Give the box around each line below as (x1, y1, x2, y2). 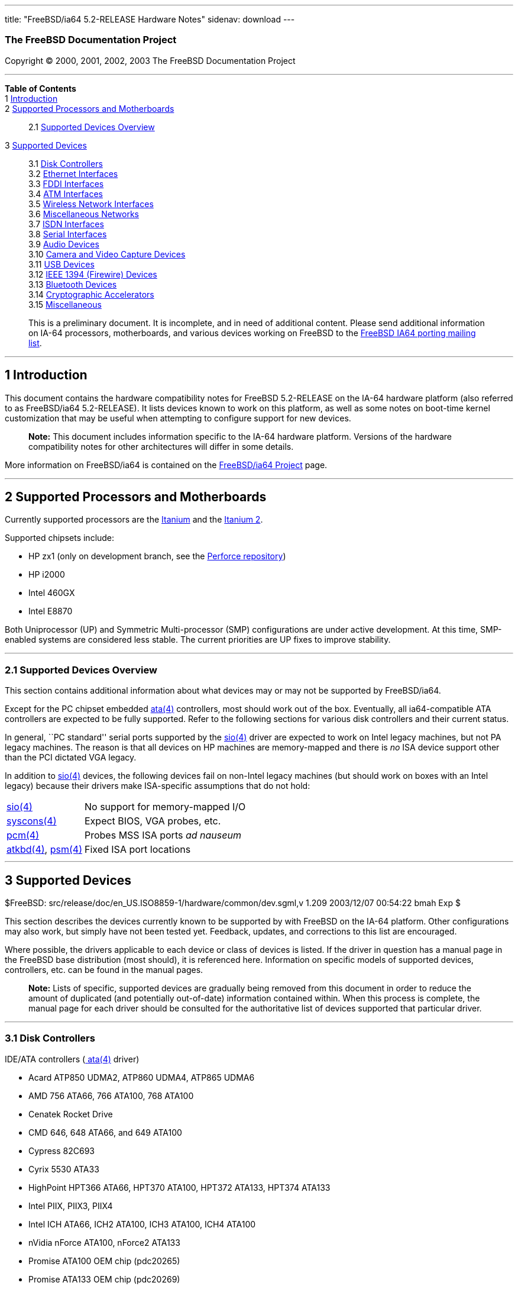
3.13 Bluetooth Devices (28, 279, 117, 289)
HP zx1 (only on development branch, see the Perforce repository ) (28, 551, 286, 562)
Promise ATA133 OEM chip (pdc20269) (28, 1274, 180, 1284)
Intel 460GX (28, 588, 75, 598)
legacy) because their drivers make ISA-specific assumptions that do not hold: (5, 781, 310, 791)
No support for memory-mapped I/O (85, 801, 246, 813)
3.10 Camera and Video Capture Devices (28, 249, 186, 259)
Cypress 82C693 (28, 1145, 95, 1156)
